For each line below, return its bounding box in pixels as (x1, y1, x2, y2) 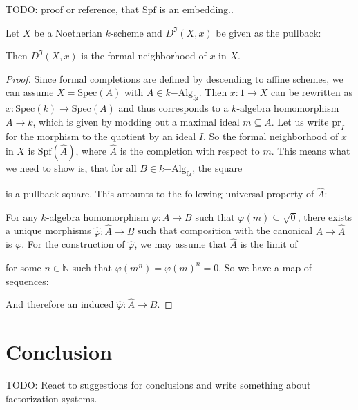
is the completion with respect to (120, 144, 260, 158)
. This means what (271, 144, 350, 158)
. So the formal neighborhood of (202, 128, 339, 143)
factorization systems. (6, 391, 97, 405)
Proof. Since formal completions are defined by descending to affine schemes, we (6, 71, 343, 86)
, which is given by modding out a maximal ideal (32, 114, 240, 128)
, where (75, 144, 106, 158)
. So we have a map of (218, 260, 312, 274)
